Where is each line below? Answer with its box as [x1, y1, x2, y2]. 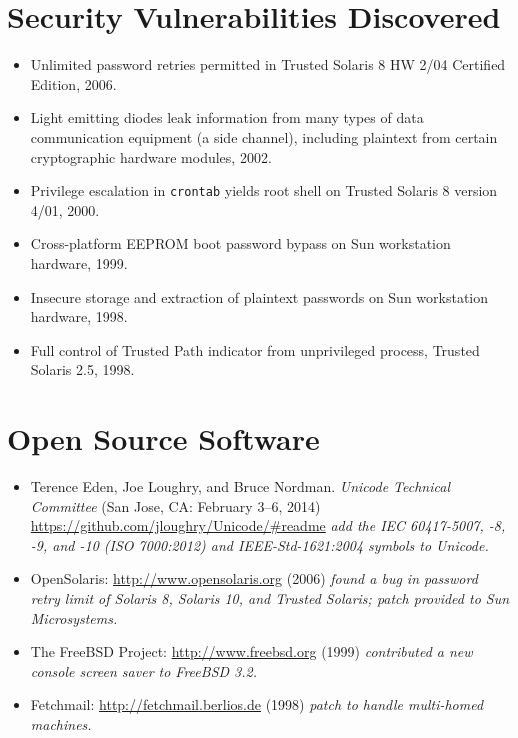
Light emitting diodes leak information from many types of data [30, 107, 424, 128]
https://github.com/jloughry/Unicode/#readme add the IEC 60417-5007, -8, [30, 515, 506, 536]
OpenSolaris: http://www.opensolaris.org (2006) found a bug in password [30, 568, 478, 589]
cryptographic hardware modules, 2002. [30, 146, 272, 167]
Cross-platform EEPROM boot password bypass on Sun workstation [30, 233, 451, 254]
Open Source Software [7, 418, 320, 459]
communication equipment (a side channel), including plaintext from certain [30, 126, 498, 147]
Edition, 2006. [30, 73, 117, 94]
